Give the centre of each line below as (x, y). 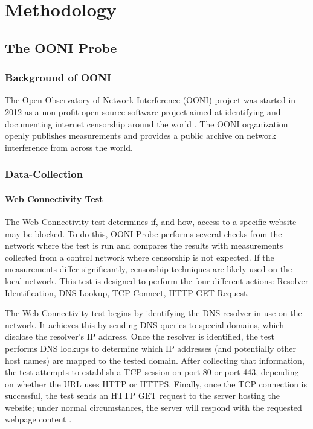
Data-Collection (44, 174)
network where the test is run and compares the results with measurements (144, 245)
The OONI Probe (61, 47)
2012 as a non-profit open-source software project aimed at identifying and (143, 111)
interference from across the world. (69, 147)
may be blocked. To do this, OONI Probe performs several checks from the (144, 233)
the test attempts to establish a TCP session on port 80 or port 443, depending (152, 372)
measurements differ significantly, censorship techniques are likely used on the (149, 269)
